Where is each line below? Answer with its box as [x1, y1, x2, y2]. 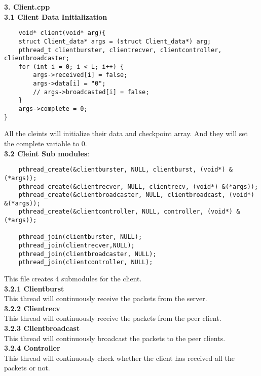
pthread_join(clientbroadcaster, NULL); [18, 250, 157, 258]
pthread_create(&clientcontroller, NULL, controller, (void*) [18, 208, 233, 216]
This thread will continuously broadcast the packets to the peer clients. [4, 332, 226, 343]
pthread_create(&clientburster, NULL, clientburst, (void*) [18, 166, 226, 174]
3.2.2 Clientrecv [4, 303, 60, 313]
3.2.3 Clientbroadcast [4, 323, 80, 333]
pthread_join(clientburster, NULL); [18, 233, 142, 241]
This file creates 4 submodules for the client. [4, 273, 142, 284]
